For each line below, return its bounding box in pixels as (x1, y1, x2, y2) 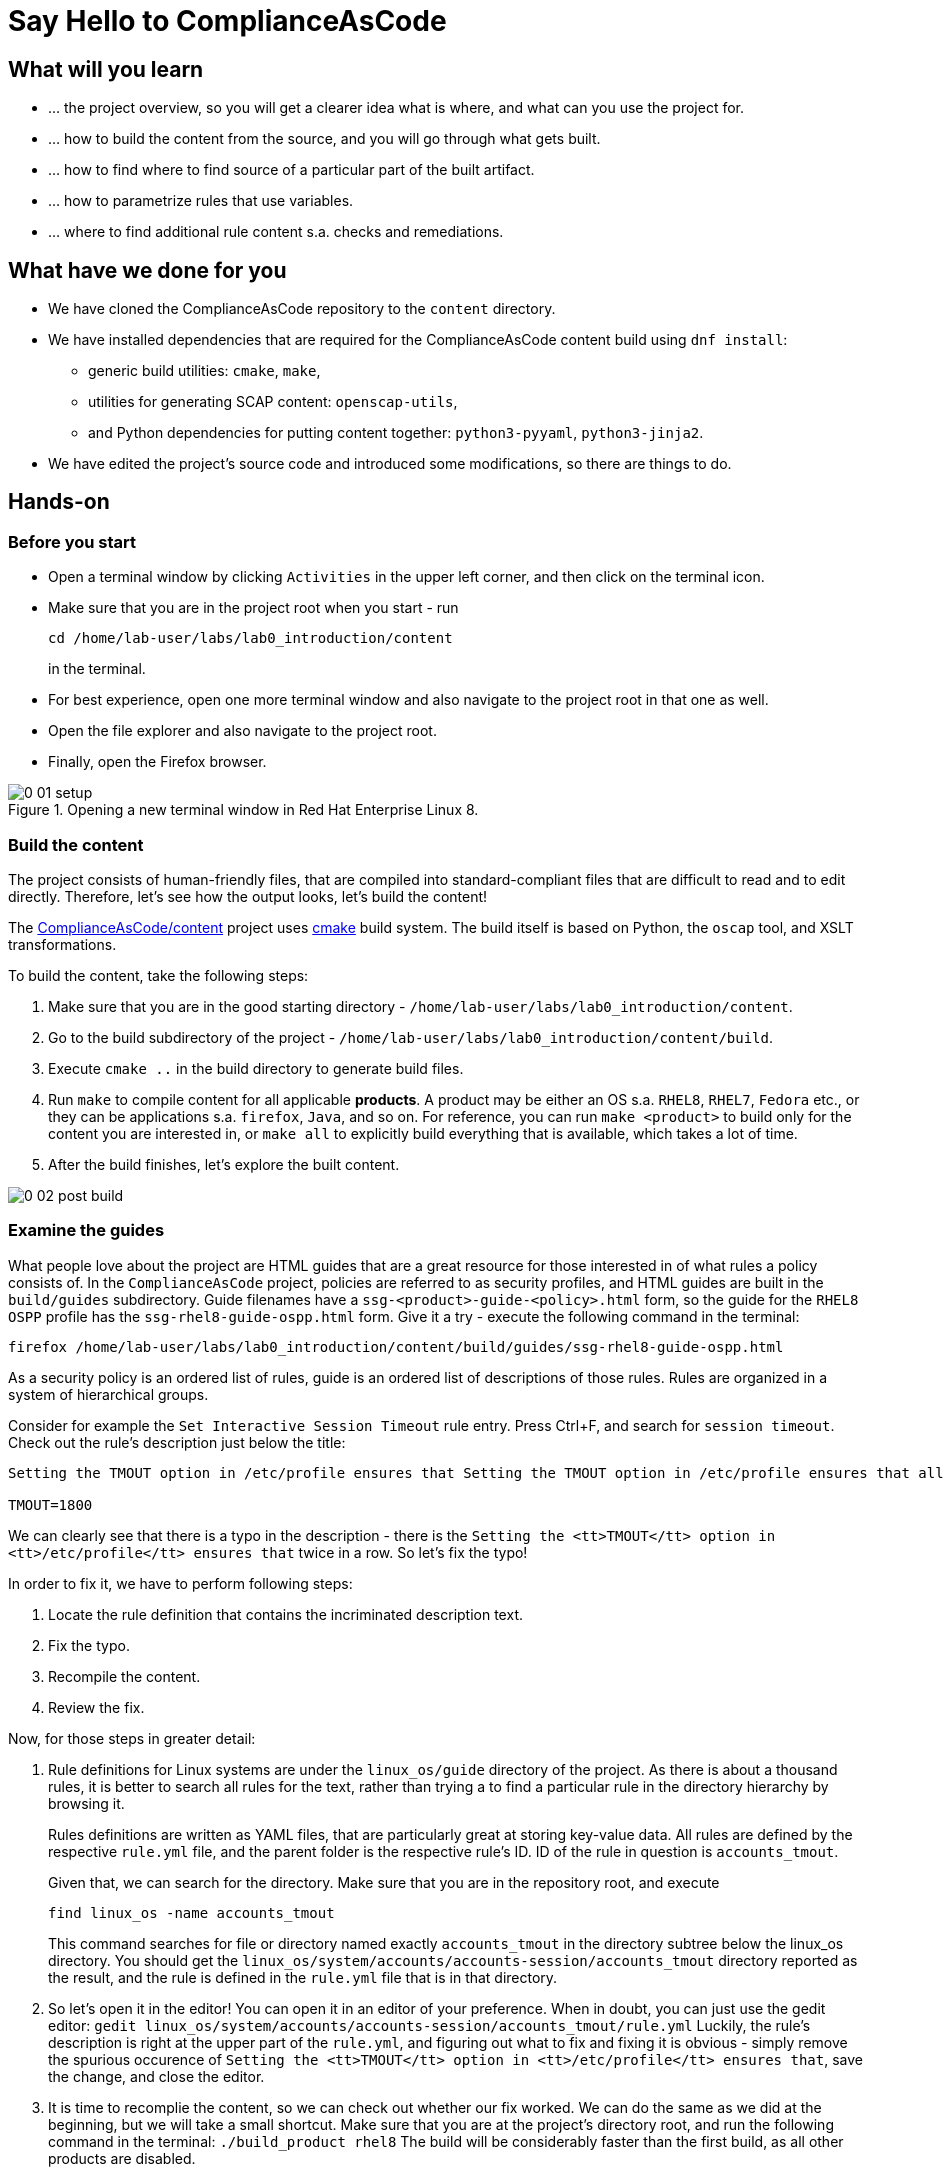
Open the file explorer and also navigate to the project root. (48, 722, 437, 740)
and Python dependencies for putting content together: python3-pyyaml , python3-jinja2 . (88, 424, 704, 442)
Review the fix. (48, 1698, 145, 1716)
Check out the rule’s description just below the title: (8, 1433, 346, 1451)
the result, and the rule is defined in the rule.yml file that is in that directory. (48, 1968, 558, 1986)
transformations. (8, 935, 117, 953)
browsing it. (48, 1794, 125, 1812)
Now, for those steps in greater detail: (8, 1729, 256, 1747)
